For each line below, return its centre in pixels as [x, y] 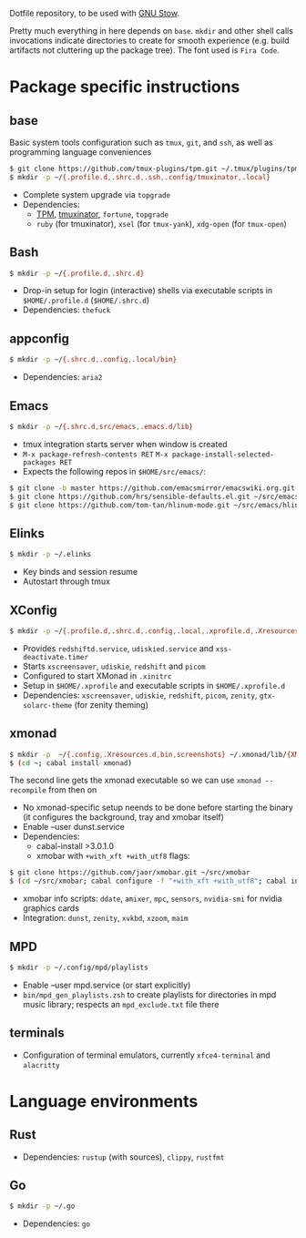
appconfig [40, 338]
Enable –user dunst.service [74, 827]
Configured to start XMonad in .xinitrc [97, 675]
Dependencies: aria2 [62, 377]
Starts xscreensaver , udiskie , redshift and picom [114, 666]
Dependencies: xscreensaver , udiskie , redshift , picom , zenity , [140, 695]
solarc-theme [47, 705]
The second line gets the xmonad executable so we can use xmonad [135, 780]
